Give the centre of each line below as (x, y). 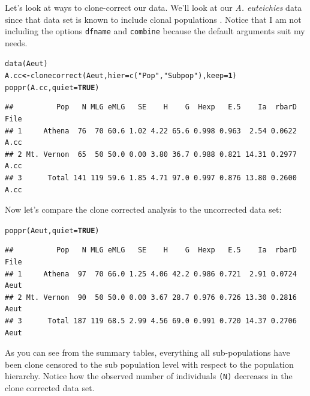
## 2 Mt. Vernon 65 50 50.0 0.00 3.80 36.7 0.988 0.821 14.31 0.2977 (151, 154)
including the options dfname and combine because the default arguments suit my (155, 31)
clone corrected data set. (50, 388)
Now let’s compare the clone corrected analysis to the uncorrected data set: (143, 209)
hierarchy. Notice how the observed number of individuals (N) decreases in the (149, 376)
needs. (16, 42)
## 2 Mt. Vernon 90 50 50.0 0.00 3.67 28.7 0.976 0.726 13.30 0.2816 (151, 297)
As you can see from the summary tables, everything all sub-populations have (148, 352)
